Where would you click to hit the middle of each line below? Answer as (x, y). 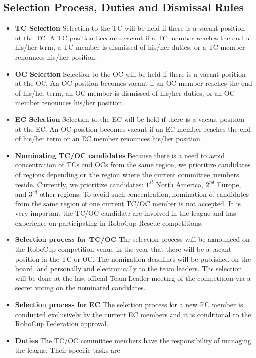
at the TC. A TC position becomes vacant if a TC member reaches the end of (133, 37)
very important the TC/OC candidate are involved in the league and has (126, 213)
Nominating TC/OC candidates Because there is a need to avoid (120, 155)
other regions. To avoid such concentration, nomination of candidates (144, 194)
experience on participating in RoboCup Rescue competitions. (109, 222)
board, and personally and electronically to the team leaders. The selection (128, 268)
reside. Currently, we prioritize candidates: (79, 184)
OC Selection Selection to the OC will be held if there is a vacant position (130, 73)
